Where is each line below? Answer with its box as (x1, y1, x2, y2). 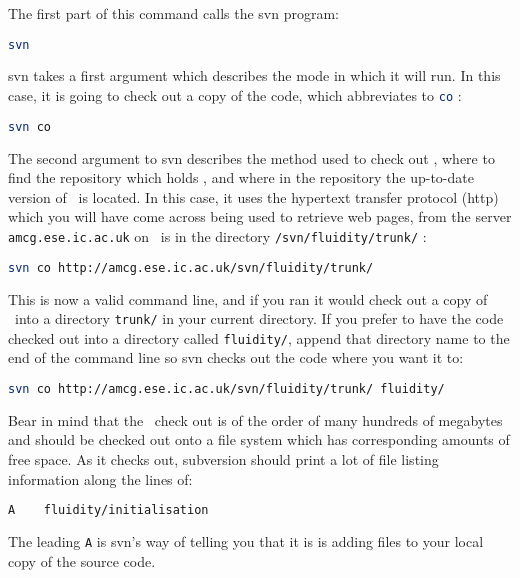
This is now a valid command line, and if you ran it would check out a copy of (8, 288, 488, 309)
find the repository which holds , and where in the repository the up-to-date (8, 167, 474, 188)
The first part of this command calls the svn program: (8, 3, 340, 23)
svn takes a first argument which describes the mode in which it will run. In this (8, 65, 501, 86)
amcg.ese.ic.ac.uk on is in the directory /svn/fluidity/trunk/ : (8, 225, 427, 246)
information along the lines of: (8, 468, 193, 489)
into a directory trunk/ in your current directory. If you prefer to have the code (14, 308, 504, 329)
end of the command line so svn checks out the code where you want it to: (8, 347, 464, 368)
